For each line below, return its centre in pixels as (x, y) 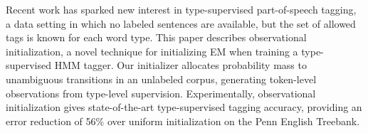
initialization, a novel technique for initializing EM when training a (152, 51)
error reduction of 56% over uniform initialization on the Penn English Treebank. (183, 121)
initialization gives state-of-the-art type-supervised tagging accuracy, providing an (184, 107)
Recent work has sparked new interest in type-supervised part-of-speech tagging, (181, 9)
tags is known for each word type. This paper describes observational (156, 37)
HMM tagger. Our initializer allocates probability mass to (180, 65)
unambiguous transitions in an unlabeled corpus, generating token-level (161, 79)
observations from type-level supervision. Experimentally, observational (161, 93)
